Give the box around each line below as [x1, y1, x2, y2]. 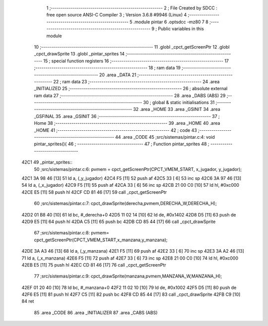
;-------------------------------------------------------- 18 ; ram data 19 [34, 65, 181, 71]
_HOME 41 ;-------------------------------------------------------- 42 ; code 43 [34, 127, 197, 133]
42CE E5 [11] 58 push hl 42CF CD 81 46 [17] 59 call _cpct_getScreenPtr [21, 189, 167, 195]
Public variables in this [158, 26, 204, 32]
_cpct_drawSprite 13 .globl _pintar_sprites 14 [34, 51, 125, 57]
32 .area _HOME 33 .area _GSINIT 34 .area [133, 107, 220, 112]
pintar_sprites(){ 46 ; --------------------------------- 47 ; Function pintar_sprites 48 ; [34, 141, 209, 147]
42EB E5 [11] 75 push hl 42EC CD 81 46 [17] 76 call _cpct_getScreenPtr [21, 262, 166, 268]
